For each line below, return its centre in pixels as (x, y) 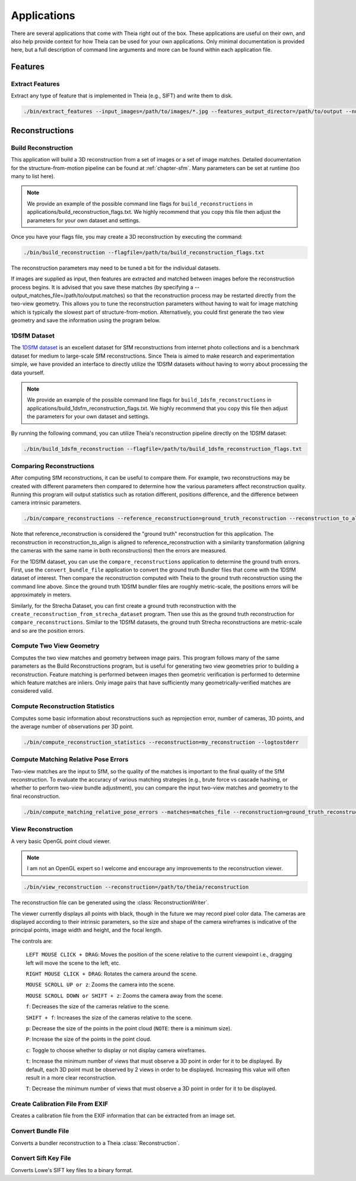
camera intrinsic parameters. (46, 503)
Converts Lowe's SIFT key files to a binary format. (72, 1170)
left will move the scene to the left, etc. (73, 963)
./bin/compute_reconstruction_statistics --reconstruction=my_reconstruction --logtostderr (161, 742)
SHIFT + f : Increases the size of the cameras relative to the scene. (109, 1017)
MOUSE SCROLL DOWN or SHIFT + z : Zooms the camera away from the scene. (125, 996)
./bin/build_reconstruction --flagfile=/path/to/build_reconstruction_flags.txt (144, 252)
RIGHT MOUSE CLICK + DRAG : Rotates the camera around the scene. (112, 974)
